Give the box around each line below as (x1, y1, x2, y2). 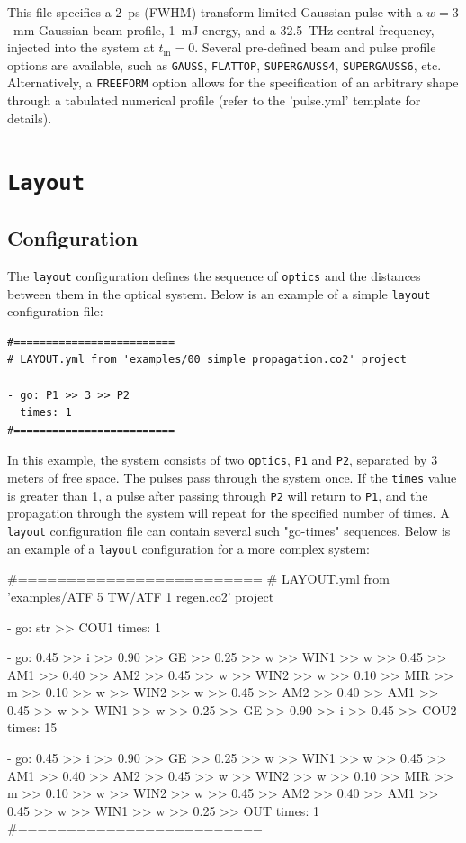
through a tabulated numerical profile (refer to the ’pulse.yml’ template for (7, 91, 421, 110)
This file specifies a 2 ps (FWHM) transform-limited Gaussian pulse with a (7, 3, 423, 21)
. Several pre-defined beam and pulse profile (194, 38, 436, 57)
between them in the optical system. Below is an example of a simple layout (7, 284, 431, 303)
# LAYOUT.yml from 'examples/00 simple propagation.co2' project (7, 353, 407, 367)
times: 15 (7, 718, 58, 737)
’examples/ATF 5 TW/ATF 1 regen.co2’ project (7, 586, 274, 605)
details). (7, 108, 52, 127)
